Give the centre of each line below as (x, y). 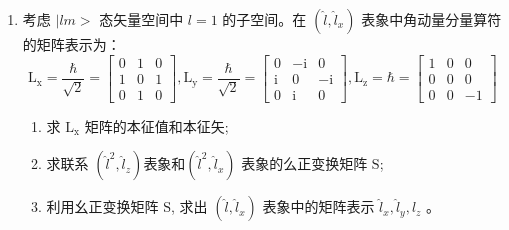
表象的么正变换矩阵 (304, 163)
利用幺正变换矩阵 (102, 206)
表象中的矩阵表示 (318, 206)
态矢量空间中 (141, 19)
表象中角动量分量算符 (431, 19)
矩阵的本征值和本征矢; (156, 125)
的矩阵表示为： (71, 44)
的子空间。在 (264, 19)
